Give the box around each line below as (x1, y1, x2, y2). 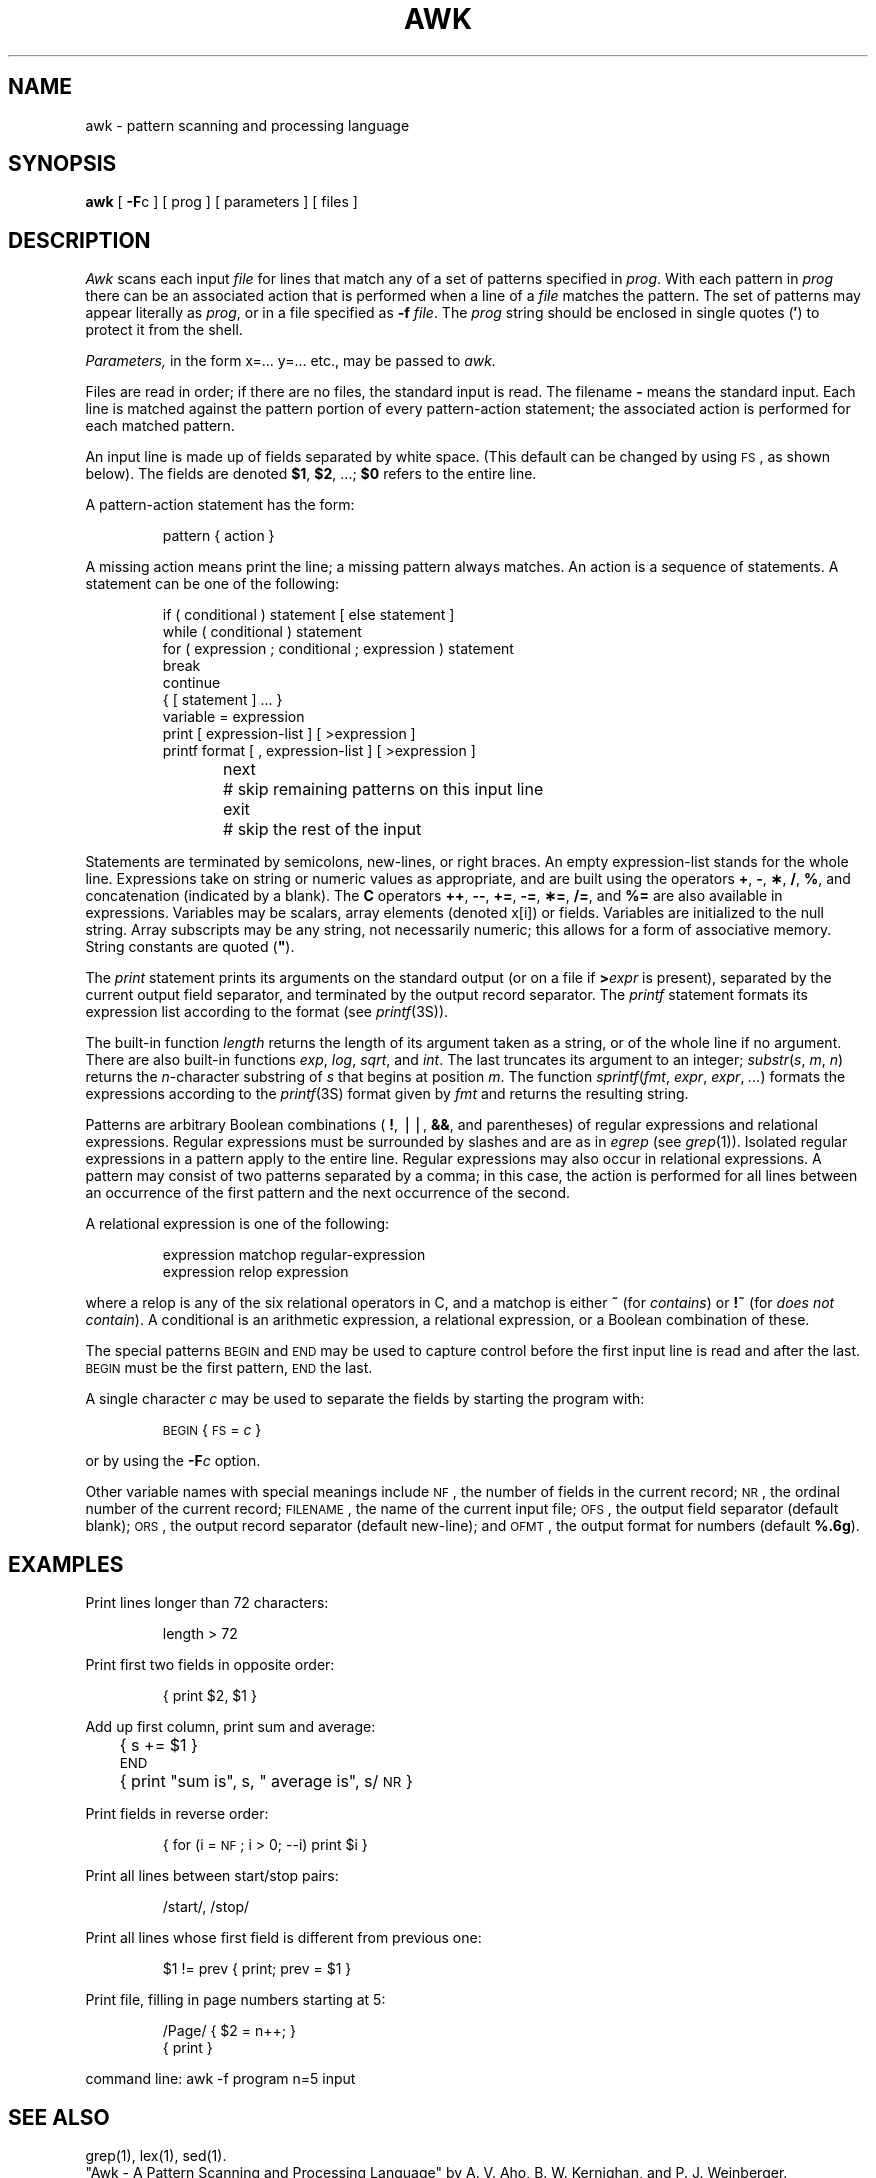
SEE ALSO (8, 2104, 110, 2130)
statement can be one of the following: (85, 575, 340, 593)
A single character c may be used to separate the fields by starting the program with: (85, 1390, 645, 1408)
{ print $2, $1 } (162, 1687, 257, 1705)
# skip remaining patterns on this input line (223, 779, 544, 800)
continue (162, 674, 221, 692)
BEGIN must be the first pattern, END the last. (85, 1359, 373, 1377)
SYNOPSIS (8, 151, 117, 177)
